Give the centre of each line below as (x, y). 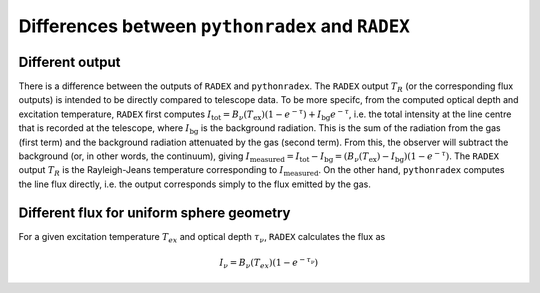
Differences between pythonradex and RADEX (214, 26)
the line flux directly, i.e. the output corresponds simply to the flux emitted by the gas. (195, 184)
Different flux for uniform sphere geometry (154, 212)
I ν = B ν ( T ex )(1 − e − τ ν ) (269, 262)
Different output (69, 61)
